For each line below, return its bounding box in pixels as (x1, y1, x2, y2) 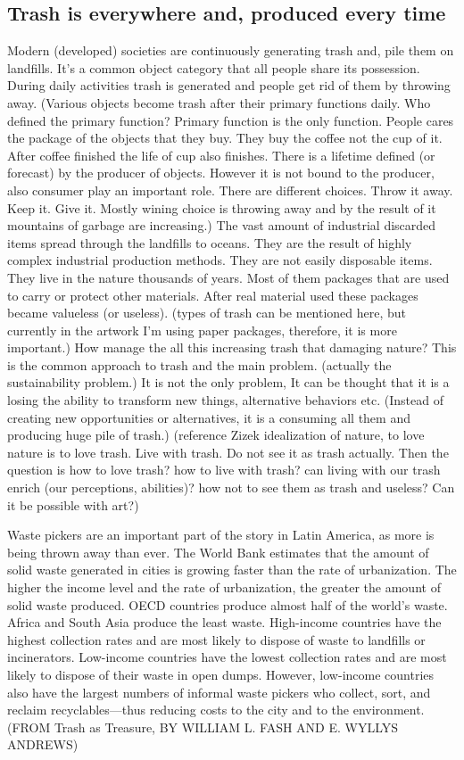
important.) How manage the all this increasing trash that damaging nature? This (7, 338, 457, 357)
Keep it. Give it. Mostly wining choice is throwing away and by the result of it (7, 198, 436, 217)
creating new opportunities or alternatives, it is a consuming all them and (7, 408, 410, 426)
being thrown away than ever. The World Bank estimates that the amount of (7, 542, 429, 561)
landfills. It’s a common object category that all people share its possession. (7, 58, 420, 77)
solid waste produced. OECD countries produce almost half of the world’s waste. (7, 595, 448, 614)
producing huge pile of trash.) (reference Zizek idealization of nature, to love (7, 425, 425, 444)
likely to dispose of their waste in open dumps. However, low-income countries (7, 665, 435, 683)
